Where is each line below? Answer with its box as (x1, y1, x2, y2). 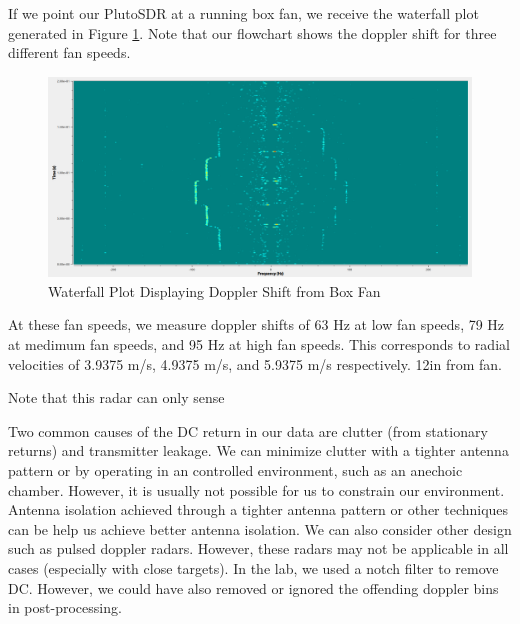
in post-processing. (8, 597, 122, 618)
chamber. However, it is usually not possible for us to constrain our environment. (8, 479, 505, 500)
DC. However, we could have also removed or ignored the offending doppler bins (8, 577, 499, 598)
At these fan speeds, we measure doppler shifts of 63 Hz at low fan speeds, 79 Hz (8, 314, 505, 335)
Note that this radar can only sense (8, 387, 225, 408)
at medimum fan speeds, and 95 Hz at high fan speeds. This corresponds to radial (8, 333, 510, 354)
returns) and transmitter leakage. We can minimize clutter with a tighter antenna (8, 440, 509, 461)
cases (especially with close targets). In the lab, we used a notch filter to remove (8, 557, 499, 578)
